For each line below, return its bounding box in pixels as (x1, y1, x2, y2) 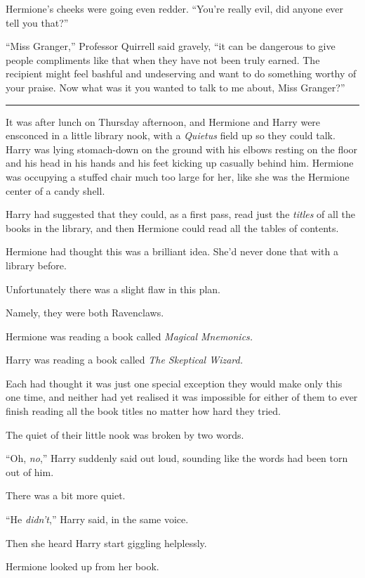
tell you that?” (6, 15, 69, 30)
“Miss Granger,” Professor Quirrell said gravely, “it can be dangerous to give (6, 39, 336, 53)
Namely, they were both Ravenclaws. (6, 305, 164, 320)
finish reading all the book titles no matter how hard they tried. (6, 404, 281, 418)
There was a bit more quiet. (6, 488, 126, 503)
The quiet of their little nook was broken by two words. (6, 427, 244, 442)
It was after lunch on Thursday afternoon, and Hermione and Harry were (6, 114, 321, 129)
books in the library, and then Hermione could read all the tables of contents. (6, 220, 339, 235)
